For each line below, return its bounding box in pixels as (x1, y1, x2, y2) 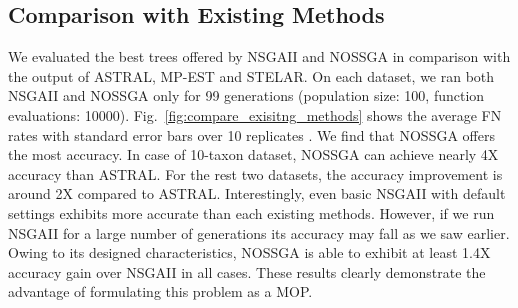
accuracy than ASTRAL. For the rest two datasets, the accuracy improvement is (8, 163, 503, 184)
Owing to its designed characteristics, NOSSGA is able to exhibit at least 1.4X (8, 242, 491, 263)
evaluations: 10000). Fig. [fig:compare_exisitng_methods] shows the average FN (8, 104, 502, 125)
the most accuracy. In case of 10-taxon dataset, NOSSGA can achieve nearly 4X (8, 144, 499, 165)
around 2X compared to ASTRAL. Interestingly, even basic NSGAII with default (8, 183, 506, 204)
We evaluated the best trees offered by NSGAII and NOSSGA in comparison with (8, 46, 511, 67)
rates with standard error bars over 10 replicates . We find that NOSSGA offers (8, 124, 495, 145)
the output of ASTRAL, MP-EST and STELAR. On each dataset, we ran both (8, 65, 495, 86)
